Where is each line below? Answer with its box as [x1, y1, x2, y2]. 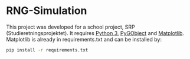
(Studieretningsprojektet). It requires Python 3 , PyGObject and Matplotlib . [6, 29, 185, 36]
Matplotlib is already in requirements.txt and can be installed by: [6, 36, 162, 43]
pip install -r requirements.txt [6, 47, 89, 53]
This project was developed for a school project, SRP [6, 23, 135, 30]
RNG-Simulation [6, 4, 87, 18]
